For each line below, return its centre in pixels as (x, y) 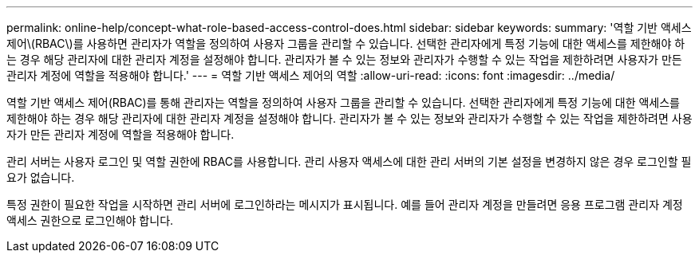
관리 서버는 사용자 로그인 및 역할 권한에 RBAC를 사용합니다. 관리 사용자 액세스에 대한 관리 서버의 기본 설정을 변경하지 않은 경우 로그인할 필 (349, 161)
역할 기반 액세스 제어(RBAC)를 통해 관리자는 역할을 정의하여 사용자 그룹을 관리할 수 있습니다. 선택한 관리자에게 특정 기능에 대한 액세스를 (343, 102)
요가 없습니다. (41, 177)
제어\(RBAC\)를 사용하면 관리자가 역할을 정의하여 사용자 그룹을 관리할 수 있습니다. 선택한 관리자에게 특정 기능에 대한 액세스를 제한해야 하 (346, 43)
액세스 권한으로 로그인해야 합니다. (90, 220)
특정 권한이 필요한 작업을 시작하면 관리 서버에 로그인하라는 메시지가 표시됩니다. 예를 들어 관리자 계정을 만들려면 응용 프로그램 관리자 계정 (345, 204)
